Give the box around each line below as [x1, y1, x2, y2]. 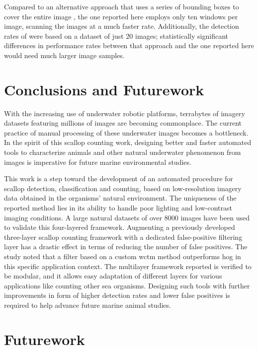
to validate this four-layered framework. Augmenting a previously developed [4, 222, 235, 232]
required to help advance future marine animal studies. [4, 299, 171, 310]
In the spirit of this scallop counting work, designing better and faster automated [4, 137, 252, 147]
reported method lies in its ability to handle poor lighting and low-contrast [4, 203, 232, 213]
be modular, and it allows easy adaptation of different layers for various [4, 271, 222, 281]
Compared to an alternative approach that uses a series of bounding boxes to [4, 1, 239, 11]
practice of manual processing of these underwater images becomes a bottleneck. [4, 127, 249, 138]
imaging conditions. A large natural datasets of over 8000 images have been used [4, 212, 250, 222]
